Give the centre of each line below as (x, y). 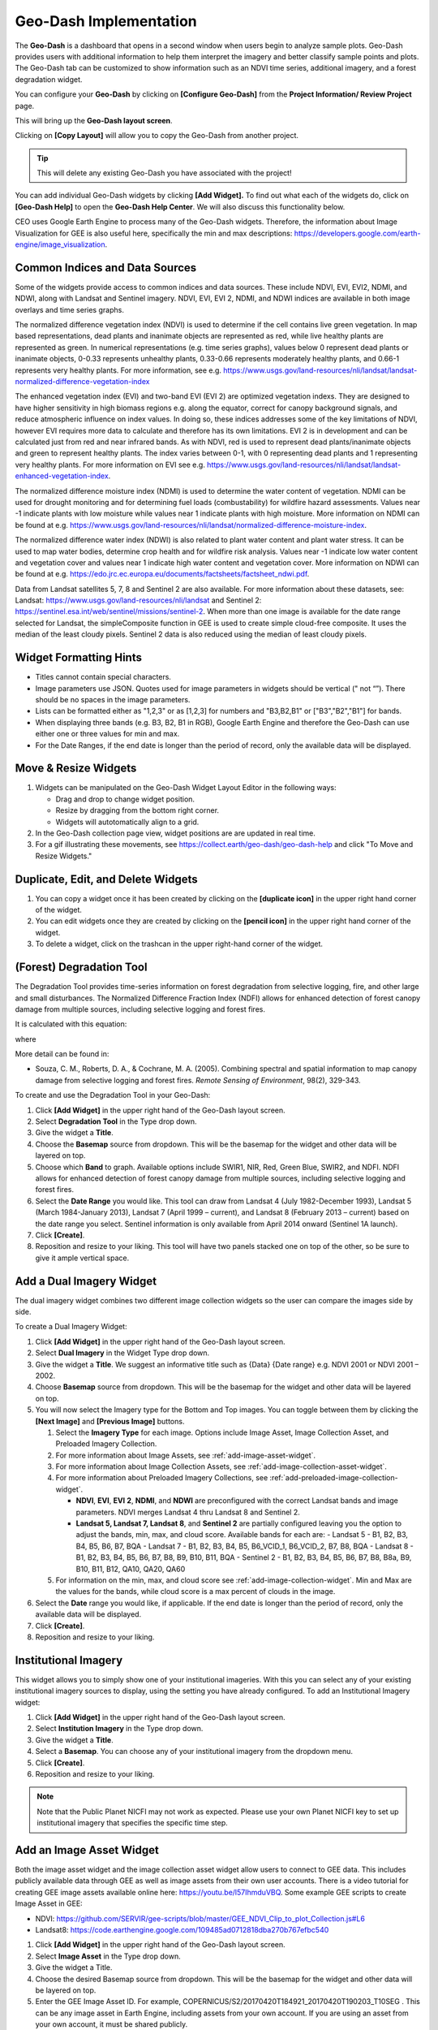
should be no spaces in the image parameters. (113, 699)
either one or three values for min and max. (107, 734)
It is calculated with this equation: (71, 1024)
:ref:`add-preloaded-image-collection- (334, 1478)
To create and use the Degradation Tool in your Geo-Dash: (113, 1095)
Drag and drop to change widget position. (125, 799)
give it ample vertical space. (82, 1258)
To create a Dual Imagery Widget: (71, 1327)
